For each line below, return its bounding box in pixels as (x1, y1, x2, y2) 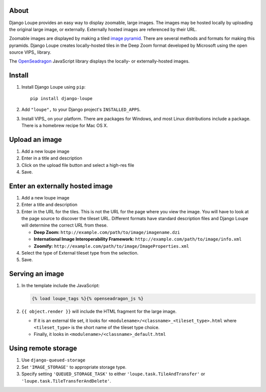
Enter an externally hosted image (9, 182, 113, 190)
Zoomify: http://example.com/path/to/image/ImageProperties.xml (33, 243, 189, 249)
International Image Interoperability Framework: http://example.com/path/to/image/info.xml (33, 236, 242, 242)
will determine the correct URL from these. (21, 222, 108, 229)
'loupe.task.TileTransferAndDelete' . (21, 378, 111, 384)
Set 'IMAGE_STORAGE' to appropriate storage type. (21, 364, 127, 370)
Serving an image (9, 270, 64, 278)
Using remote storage (9, 344, 77, 353)
